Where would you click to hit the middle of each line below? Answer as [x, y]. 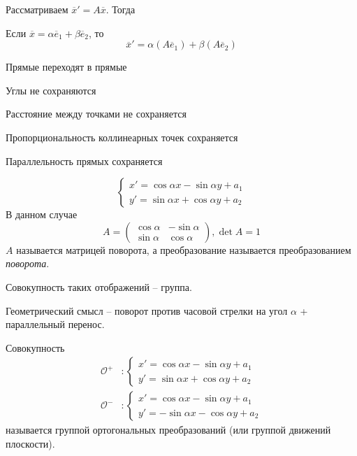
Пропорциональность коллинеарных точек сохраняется [122, 137]
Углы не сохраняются [51, 90]
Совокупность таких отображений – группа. [99, 286]
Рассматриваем [37, 9]
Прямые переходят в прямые [66, 67]
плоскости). [30, 443]
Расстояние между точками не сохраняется [96, 114]
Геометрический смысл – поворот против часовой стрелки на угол [147, 310]
